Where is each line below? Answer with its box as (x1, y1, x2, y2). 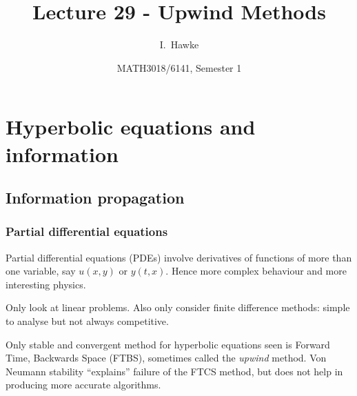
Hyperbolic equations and (6, 112, 256, 141)
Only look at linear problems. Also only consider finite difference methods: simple (6, 300, 350, 315)
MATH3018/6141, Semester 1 (116, 60, 242, 75)
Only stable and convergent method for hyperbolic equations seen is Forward (6, 337, 330, 351)
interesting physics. (6, 277, 86, 291)
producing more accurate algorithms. (6, 377, 161, 392)
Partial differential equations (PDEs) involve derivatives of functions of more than (6, 250, 352, 264)
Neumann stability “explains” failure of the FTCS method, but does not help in (6, 364, 343, 378)
